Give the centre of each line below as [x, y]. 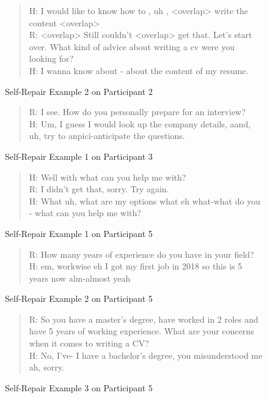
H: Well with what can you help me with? [108, 177]
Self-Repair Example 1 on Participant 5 [79, 233]
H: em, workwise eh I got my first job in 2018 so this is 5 [136, 266]
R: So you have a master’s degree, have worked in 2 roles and [144, 319]
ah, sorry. [46, 367]
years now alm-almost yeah [80, 278]
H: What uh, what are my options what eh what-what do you [144, 201]
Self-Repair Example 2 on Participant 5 [79, 298]
